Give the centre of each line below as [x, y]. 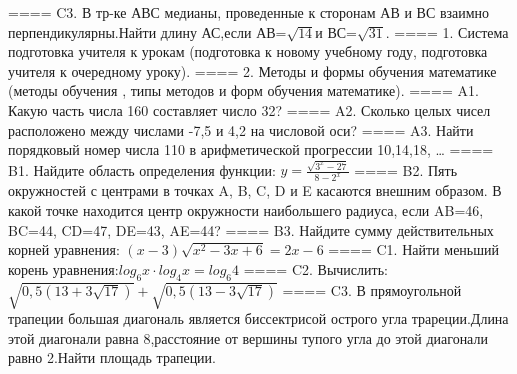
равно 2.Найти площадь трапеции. [112, 357]
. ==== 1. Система [447, 31]
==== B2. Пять [406, 169]
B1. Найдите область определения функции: [142, 169]
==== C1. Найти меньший [413, 249]
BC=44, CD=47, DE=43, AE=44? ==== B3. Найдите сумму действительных [251, 229]
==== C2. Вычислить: [315, 268]
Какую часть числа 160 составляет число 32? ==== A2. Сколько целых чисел [249, 109]
